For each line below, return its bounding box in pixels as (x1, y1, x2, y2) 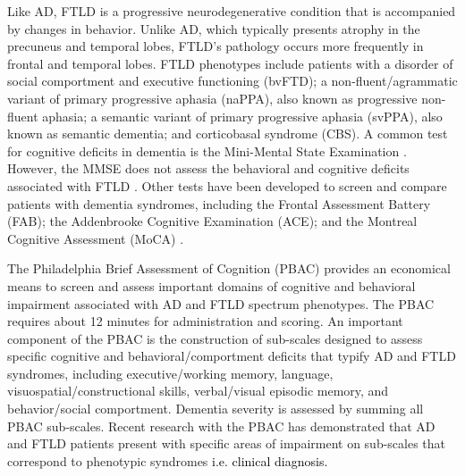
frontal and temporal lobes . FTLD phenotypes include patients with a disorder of (7, 54, 453, 72)
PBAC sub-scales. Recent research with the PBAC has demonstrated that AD (7, 416, 435, 435)
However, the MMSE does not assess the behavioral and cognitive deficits (7, 159, 410, 178)
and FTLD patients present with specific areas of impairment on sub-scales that (7, 434, 446, 453)
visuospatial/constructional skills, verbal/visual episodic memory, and (7, 381, 389, 400)
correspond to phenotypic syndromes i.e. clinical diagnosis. (7, 451, 328, 470)
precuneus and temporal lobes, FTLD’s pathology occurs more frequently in (7, 37, 424, 55)
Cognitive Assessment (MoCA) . (7, 229, 184, 247)
